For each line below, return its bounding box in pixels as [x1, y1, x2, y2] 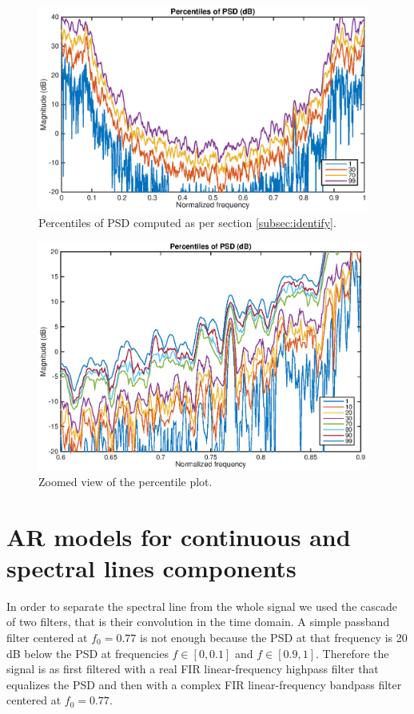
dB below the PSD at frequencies [6, 644, 169, 661]
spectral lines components [6, 551, 297, 584]
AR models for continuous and [6, 520, 351, 552]
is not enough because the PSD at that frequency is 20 [140, 628, 408, 645]
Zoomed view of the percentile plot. [38, 473, 213, 489]
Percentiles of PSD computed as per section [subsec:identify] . [38, 213, 336, 230]
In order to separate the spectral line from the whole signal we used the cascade [6, 597, 397, 614]
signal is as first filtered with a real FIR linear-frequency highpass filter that [6, 660, 379, 677]
